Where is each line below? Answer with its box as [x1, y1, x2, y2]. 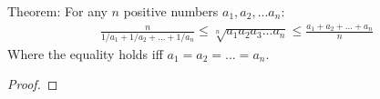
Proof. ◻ [7, 74, 58, 94]
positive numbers [123, 2, 219, 20]
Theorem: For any [7, 2, 108, 20]
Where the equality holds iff [7, 44, 163, 63]
